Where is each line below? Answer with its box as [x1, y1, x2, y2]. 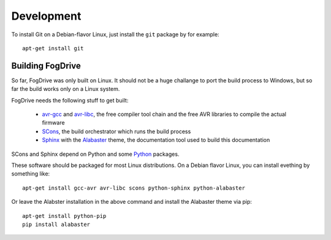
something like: [11, 170, 50, 177]
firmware [42, 119, 65, 126]
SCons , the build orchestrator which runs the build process [42, 128, 191, 135]
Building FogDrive [11, 60, 81, 71]
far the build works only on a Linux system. [11, 85, 120, 93]
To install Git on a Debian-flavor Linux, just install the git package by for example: [11, 31, 220, 38]
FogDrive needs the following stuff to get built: [11, 96, 129, 104]
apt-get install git [22, 45, 84, 52]
